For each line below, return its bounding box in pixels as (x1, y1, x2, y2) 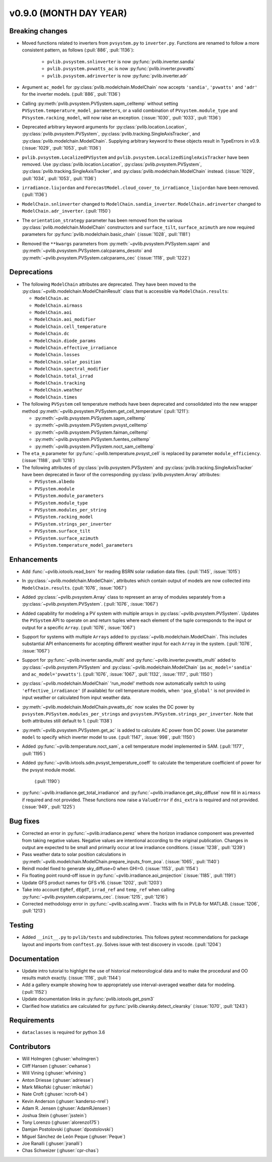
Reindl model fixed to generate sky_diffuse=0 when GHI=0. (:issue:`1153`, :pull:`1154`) (22, 866, 198, 872)
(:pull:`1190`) (34, 779, 60, 785)
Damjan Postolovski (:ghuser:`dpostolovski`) (22, 1126, 113, 1132)
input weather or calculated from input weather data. (22, 694, 131, 700)
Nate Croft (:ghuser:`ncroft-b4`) (22, 1091, 88, 1097)
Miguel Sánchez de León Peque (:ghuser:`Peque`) (22, 1133, 126, 1139)
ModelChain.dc (34, 331, 70, 337)
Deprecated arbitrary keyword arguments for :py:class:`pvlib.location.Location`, (22, 123, 187, 130)
